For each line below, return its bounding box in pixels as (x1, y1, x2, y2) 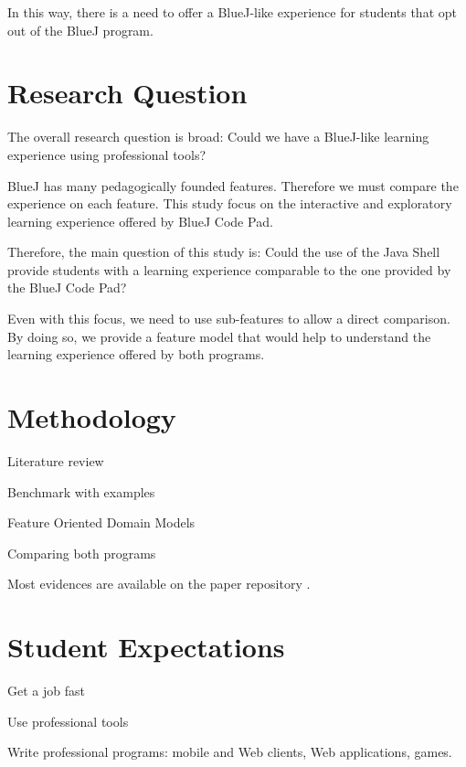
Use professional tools (7, 711, 129, 730)
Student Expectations (7, 628, 285, 666)
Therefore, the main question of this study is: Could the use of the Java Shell (7, 242, 440, 261)
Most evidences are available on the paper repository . (7, 574, 311, 593)
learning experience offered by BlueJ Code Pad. (7, 211, 273, 230)
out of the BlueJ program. (7, 20, 154, 39)
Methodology (7, 399, 176, 436)
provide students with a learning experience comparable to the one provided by (7, 260, 451, 279)
